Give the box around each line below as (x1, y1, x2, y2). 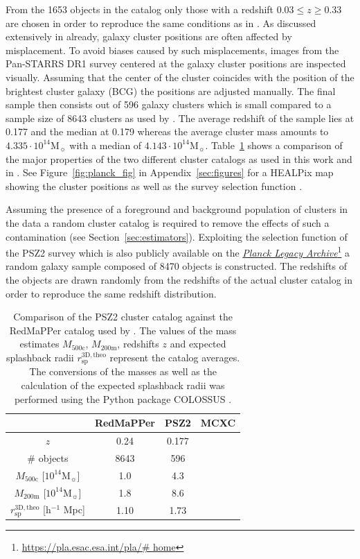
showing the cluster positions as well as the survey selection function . (6, 178, 303, 193)
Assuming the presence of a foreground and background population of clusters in (6, 202, 348, 216)
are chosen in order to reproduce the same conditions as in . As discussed (6, 15, 316, 30)
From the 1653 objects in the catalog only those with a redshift (6, 2, 274, 16)
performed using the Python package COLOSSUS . (14, 391, 232, 406)
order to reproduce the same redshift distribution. (6, 286, 217, 300)
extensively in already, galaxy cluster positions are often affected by (6, 29, 292, 44)
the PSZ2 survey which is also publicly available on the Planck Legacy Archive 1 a (6, 243, 350, 259)
